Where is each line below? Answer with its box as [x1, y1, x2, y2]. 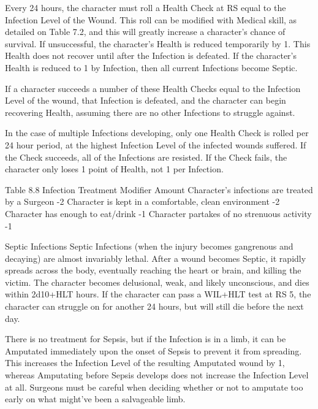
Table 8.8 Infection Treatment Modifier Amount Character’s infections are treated [5, 183, 313, 196]
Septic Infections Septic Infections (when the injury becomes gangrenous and [5, 240, 293, 253]
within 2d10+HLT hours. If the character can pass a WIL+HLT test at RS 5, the [5, 288, 311, 300]
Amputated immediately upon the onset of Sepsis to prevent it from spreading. [5, 344, 302, 357]
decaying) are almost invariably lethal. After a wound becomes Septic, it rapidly [5, 251, 306, 264]
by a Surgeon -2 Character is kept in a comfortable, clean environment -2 [5, 195, 280, 208]
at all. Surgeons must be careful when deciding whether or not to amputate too [5, 380, 303, 393]
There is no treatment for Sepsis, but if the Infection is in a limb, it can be [5, 332, 286, 345]
